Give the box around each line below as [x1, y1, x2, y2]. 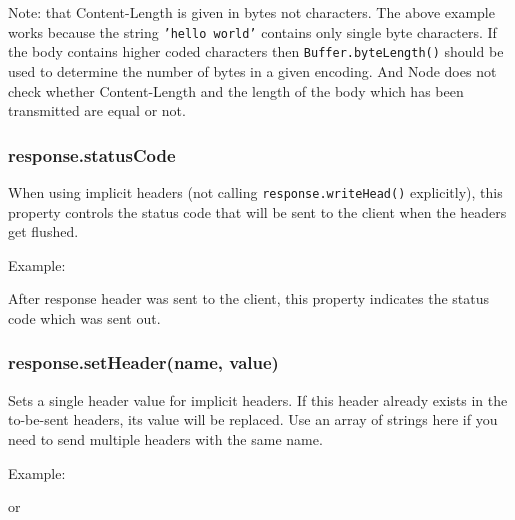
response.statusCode [8, 142, 176, 167]
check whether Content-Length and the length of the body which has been [8, 80, 464, 101]
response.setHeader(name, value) [8, 350, 279, 375]
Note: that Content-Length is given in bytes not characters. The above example [8, 2, 495, 22]
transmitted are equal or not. [8, 100, 186, 121]
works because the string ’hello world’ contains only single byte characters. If [8, 21, 497, 42]
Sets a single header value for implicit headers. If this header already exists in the [8, 389, 508, 410]
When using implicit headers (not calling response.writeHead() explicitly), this [8, 181, 503, 202]
